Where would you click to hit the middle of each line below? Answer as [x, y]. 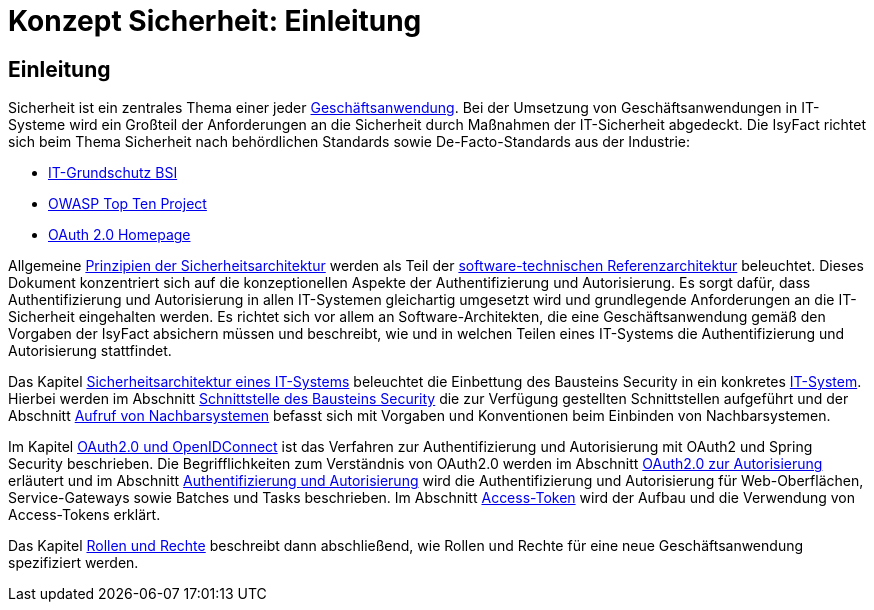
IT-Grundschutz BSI [113, 173]
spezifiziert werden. [73, 563]
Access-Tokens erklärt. [84, 515]
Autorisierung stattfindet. [90, 351]
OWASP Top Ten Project [127, 204]
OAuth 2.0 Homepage [119, 235]
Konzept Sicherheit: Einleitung [215, 21]
